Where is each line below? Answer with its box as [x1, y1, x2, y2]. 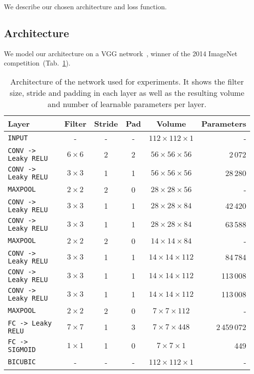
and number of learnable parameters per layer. [47, 98, 207, 110]
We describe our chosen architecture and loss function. [4, 1, 167, 11]
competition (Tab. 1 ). [4, 58, 71, 68]
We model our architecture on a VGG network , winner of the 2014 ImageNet [4, 48, 237, 58]
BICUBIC [8, 358, 36, 366]
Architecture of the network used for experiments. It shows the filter [10, 75, 244, 87]
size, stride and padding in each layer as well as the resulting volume [9, 87, 245, 98]
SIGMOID [8, 345, 36, 353]
